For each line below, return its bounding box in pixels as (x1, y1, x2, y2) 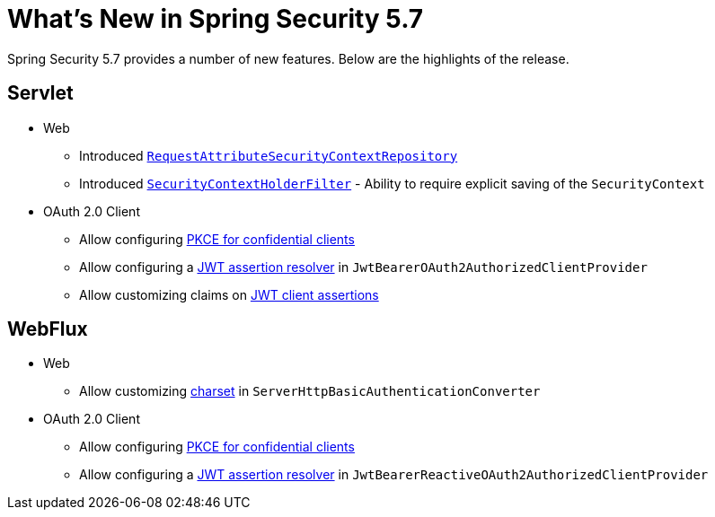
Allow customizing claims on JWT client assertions (79, 286, 379, 302)
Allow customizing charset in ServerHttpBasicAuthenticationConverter (79, 383, 541, 399)
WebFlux (7, 318, 88, 341)
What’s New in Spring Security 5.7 (7, 4, 424, 34)
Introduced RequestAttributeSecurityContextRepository (79, 147, 458, 163)
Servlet (7, 82, 74, 105)
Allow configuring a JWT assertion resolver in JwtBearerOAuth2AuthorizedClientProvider (79, 258, 648, 275)
